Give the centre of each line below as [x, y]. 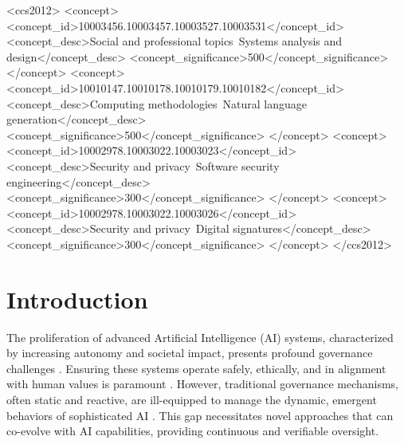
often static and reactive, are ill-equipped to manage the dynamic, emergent [192, 399]
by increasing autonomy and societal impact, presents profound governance [190, 353]
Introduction [77, 299]
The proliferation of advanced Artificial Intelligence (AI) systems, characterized [200, 337]
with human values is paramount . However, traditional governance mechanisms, [203, 384]
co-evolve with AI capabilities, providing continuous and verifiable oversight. [193, 431]
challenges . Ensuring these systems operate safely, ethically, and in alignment [196, 368]
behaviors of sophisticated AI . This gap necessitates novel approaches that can [200, 415]
